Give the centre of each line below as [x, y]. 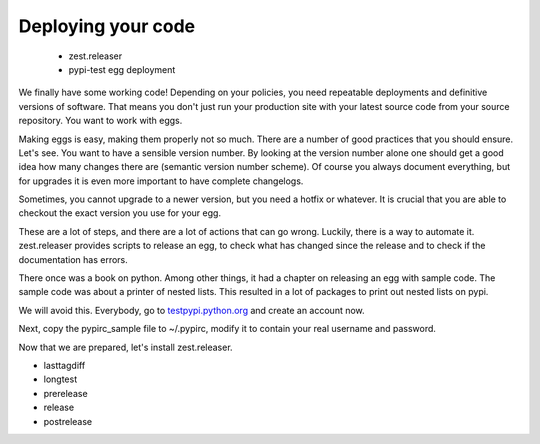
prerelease [66, 393]
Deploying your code [106, 26]
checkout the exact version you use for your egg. [120, 213]
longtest [60, 379]
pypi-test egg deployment [122, 69]
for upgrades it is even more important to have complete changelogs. [161, 181]
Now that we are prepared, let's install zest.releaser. [126, 347]
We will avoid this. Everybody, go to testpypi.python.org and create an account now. [191, 310]
